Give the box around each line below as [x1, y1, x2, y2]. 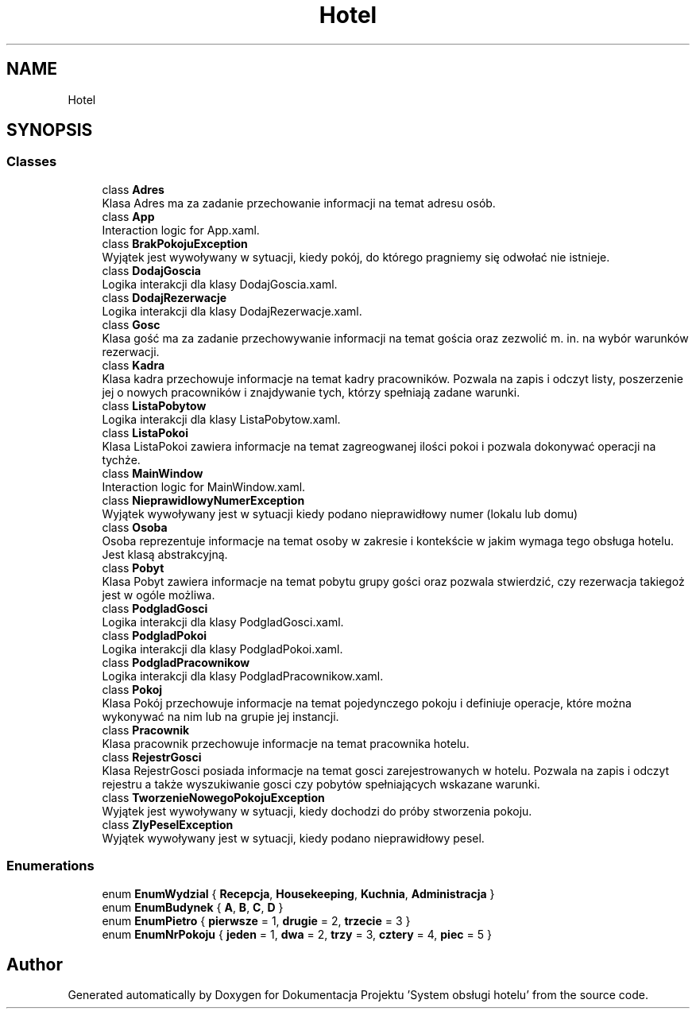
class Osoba [102, 520, 168, 534]
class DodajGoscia [102, 263, 201, 277]
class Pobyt [102, 560, 164, 575]
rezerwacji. [102, 344, 160, 358]
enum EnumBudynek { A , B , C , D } [102, 900, 284, 914]
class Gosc [102, 317, 160, 331]
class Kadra [102, 358, 165, 372]
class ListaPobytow [102, 398, 207, 413]
